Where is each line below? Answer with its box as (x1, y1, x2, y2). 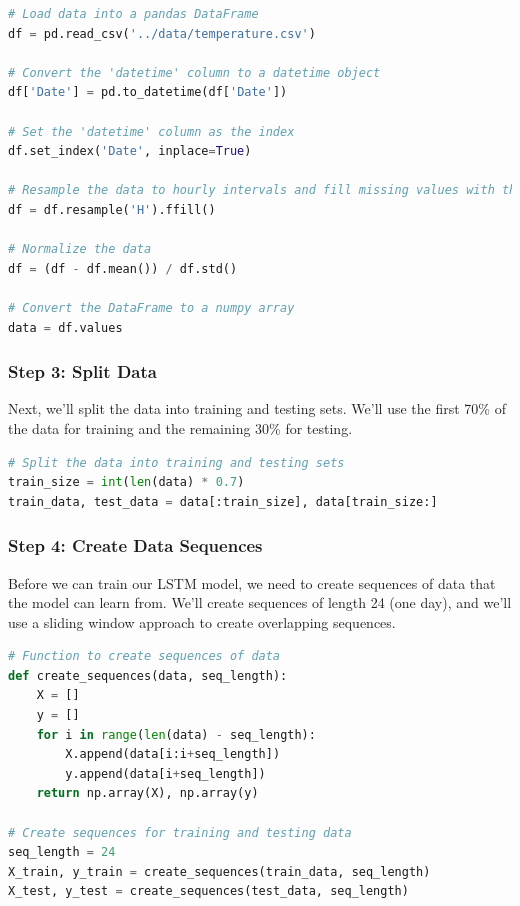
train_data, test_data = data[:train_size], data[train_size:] (8, 494, 438, 509)
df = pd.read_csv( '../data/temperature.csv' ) (8, 26, 316, 41)
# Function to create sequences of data (8, 649, 281, 664)
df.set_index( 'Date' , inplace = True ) (8, 144, 252, 159)
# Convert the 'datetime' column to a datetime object (8, 65, 381, 80)
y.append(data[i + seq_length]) (65, 766, 266, 781)
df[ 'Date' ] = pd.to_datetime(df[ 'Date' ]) (8, 85, 288, 100)
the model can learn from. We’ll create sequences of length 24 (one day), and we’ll (8, 592, 512, 613)
